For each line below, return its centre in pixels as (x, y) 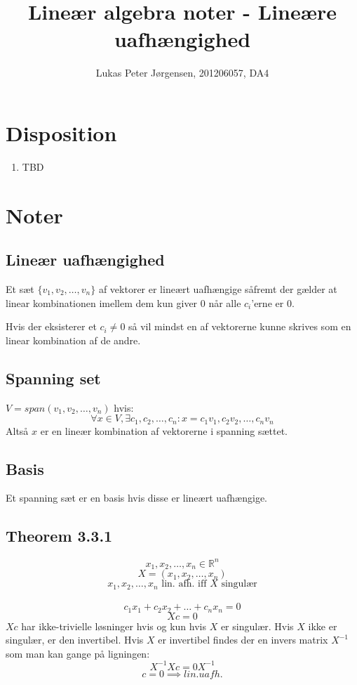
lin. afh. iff (184, 584)
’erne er (268, 302)
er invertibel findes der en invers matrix (243, 640)
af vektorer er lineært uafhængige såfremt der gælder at (218, 289)
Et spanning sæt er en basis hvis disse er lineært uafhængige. (137, 498)
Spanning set (53, 378)
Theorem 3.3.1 (59, 536)
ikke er (323, 626)
